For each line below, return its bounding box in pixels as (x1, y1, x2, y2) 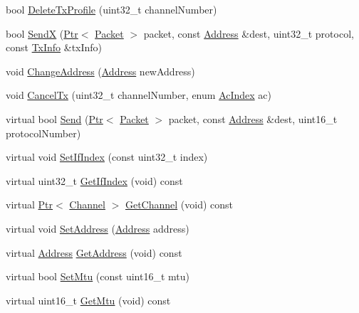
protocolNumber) (6, 125, 81, 140)
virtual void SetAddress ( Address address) (6, 221, 189, 235)
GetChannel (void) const (125, 197, 234, 212)
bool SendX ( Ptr (6, 26, 78, 41)
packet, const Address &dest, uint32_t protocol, (143, 26, 354, 41)
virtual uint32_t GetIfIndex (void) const (6, 173, 183, 188)
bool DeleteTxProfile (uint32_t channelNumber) (6, 2, 217, 16)
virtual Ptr (6, 197, 53, 212)
